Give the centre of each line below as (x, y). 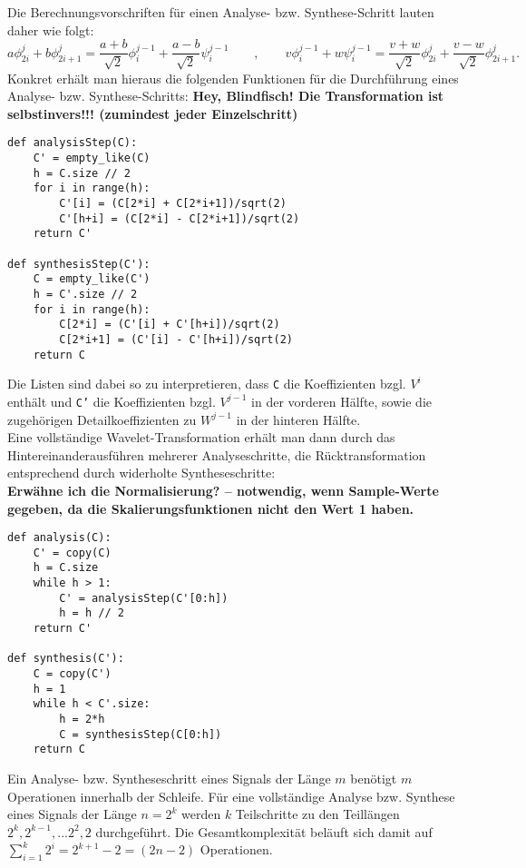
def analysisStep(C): (73, 143)
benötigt (374, 778)
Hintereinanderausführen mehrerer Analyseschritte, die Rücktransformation (217, 454)
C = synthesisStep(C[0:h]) (141, 734)
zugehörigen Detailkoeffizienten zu (102, 419)
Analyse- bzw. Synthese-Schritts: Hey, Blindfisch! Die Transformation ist (226, 96)
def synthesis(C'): (66, 659)
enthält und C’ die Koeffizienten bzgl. (112, 401)
